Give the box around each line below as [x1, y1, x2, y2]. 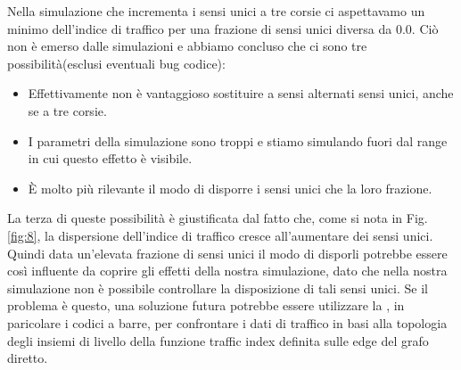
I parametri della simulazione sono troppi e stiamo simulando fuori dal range [28, 131, 448, 150]
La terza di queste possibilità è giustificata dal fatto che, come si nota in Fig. [7, 209, 428, 227]
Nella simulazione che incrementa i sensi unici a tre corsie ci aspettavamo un [7, 2, 425, 20]
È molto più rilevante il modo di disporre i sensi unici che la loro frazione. [28, 178, 432, 197]
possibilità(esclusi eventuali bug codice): [7, 53, 226, 72]
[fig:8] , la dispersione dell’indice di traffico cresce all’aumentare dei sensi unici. [7, 226, 433, 244]
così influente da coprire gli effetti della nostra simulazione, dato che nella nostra [7, 261, 448, 280]
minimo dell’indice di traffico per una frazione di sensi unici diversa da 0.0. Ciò [7, 19, 439, 37]
